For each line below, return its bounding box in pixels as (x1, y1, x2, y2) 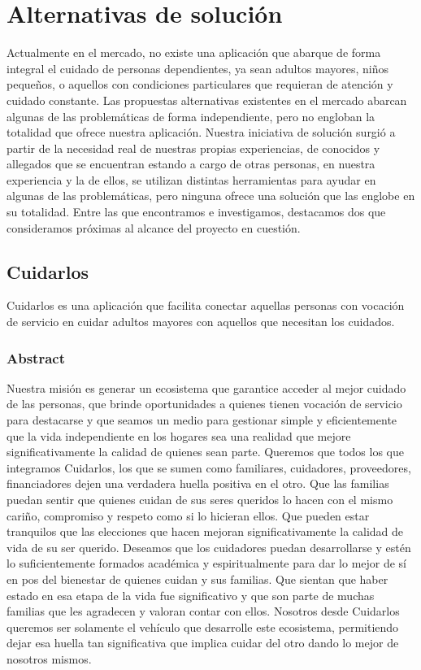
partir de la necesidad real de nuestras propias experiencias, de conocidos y (7, 139, 380, 156)
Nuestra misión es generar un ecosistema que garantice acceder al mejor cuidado (7, 379, 406, 396)
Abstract (7, 347, 65, 368)
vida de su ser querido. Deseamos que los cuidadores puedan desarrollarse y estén (7, 538, 411, 555)
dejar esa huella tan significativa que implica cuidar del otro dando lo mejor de (7, 634, 399, 651)
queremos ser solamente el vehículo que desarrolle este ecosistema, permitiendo (7, 618, 399, 635)
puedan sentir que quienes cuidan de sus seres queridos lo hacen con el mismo (7, 491, 393, 508)
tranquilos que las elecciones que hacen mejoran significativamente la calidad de (7, 523, 404, 540)
